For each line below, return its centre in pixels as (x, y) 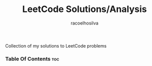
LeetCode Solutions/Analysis (85, 9)
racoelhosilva (85, 23)
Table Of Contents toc (32, 58)
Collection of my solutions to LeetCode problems (56, 45)
